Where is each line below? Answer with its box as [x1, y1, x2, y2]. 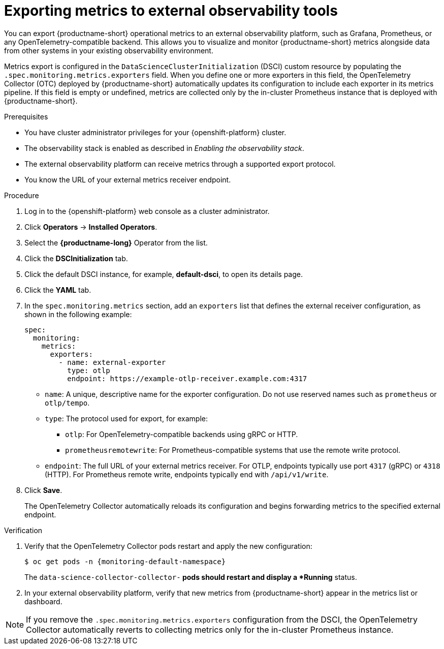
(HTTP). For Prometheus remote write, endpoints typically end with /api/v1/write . [45, 470, 329, 479]
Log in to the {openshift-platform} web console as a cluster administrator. [24, 206, 270, 215]
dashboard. [24, 597, 62, 606]
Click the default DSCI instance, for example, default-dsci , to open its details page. [24, 269, 303, 279]
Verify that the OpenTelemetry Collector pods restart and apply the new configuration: [24, 541, 312, 550]
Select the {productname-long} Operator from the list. [24, 238, 208, 247]
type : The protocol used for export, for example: [45, 414, 208, 423]
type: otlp [67, 366, 110, 375]
